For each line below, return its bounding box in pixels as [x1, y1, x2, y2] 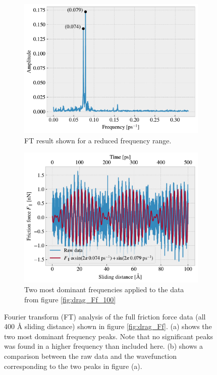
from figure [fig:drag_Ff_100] [24, 294, 116, 305]
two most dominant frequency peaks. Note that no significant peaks [4, 331, 213, 341]
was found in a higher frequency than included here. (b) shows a [4, 341, 203, 351]
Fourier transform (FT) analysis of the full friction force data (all [4, 311, 206, 322]
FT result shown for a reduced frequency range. [24, 135, 172, 145]
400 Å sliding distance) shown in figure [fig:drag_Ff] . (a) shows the [4, 321, 212, 332]
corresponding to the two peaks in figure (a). [4, 360, 142, 371]
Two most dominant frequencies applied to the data [24, 284, 184, 295]
